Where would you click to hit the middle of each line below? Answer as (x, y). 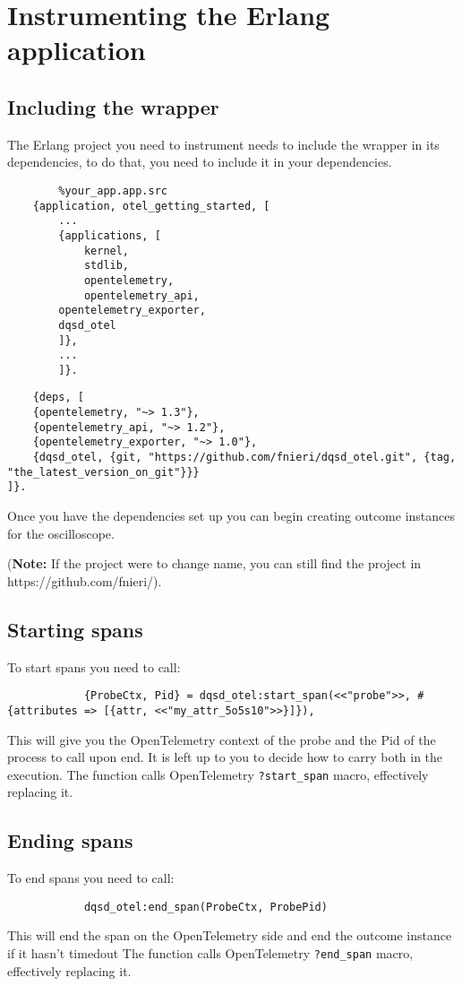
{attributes (43, 710)
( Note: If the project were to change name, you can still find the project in (214, 563)
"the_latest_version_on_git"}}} (103, 472)
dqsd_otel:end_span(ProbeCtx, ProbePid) (205, 907)
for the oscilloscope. (61, 533)
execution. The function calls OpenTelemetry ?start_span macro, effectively (218, 774)
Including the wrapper (113, 106)
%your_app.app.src (113, 190)
